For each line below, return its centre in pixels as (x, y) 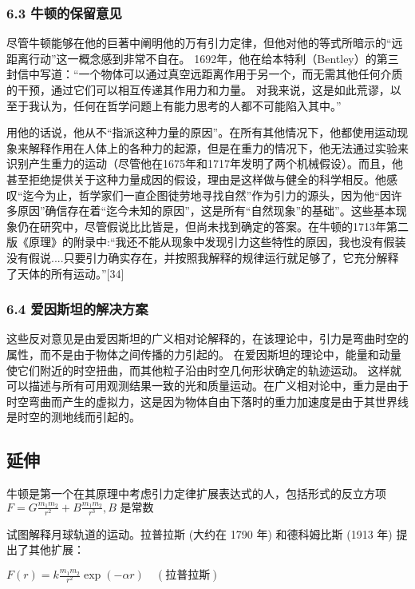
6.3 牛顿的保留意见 (64, 12)
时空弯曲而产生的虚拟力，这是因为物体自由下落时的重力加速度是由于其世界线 (207, 401)
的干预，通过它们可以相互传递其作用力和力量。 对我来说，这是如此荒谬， (198, 90)
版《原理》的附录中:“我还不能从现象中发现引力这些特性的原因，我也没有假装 (206, 242)
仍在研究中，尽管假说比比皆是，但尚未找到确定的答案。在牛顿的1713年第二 (213, 226)
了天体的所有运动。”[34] (65, 273)
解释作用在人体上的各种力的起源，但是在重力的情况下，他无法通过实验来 (218, 147)
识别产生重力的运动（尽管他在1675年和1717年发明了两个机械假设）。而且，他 (205, 163)
